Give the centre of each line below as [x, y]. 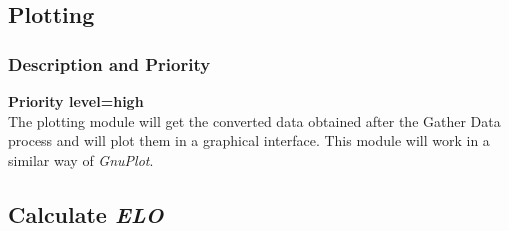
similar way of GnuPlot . [81, 159]
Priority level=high [76, 101]
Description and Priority [109, 63]
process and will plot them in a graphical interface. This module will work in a [249, 140]
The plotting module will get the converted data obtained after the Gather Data [254, 120]
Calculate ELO [86, 213]
